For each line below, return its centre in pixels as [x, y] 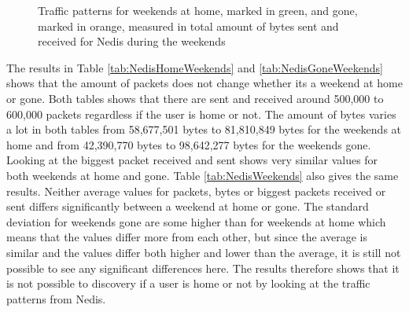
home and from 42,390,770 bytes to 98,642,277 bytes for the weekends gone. [189, 144]
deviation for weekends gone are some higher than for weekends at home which [196, 221]
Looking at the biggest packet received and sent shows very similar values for [192, 160]
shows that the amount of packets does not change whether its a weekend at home [204, 83]
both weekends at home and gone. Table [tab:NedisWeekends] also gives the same [203, 175]
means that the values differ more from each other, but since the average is [187, 237]
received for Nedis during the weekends [132, 41]
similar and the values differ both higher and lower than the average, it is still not [204, 252]
